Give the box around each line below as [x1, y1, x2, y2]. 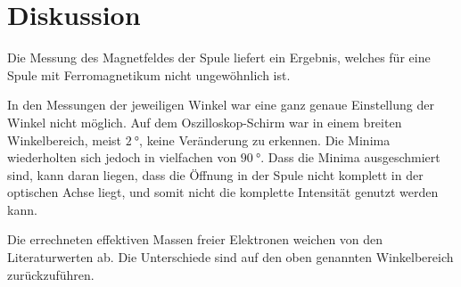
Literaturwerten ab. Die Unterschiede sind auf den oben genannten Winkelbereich [7, 248, 454, 266]
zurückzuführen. [7, 265, 95, 283]
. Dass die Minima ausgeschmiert [260, 148, 440, 167]
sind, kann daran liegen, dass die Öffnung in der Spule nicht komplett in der [7, 165, 424, 184]
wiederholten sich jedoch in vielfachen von [7, 148, 237, 167]
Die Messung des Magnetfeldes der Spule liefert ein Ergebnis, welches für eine [7, 48, 431, 67]
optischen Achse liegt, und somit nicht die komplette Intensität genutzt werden [7, 183, 439, 201]
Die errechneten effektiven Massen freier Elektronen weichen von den [7, 230, 383, 249]
